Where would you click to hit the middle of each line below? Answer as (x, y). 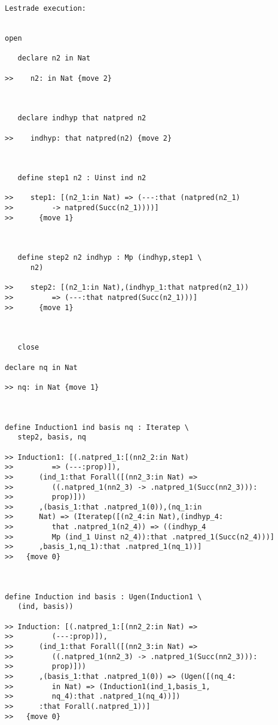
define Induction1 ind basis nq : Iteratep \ (97, 427)
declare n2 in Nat (54, 58)
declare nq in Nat (41, 367)
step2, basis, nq (52, 437)
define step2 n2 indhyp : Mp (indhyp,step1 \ (110, 258)
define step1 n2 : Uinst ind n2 (82, 178)
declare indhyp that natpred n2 (82, 118)
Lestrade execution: (46, 8)
